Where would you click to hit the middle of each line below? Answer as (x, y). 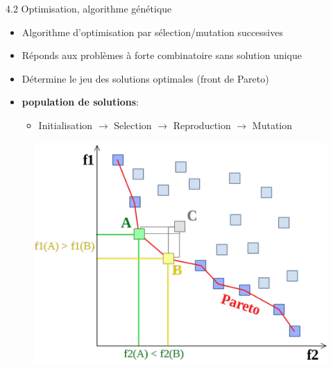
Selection (133, 125)
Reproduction (202, 125)
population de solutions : (80, 102)
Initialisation (66, 125)
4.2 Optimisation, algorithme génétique (89, 8)
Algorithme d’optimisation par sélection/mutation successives (152, 32)
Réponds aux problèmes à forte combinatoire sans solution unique (162, 55)
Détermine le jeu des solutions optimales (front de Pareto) (145, 78)
